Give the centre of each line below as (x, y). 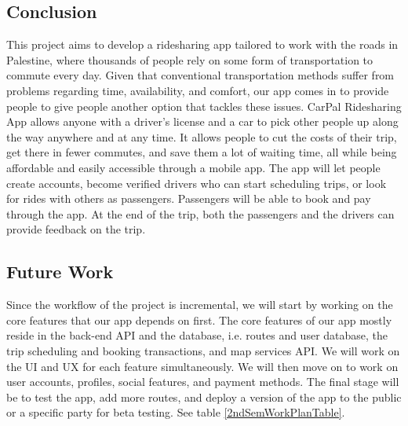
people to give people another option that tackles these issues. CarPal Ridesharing (204, 106)
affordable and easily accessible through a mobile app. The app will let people (193, 167)
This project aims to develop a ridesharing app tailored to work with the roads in (202, 44)
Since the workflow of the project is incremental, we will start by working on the (200, 305)
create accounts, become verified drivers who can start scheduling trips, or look (197, 183)
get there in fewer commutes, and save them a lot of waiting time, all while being (202, 152)
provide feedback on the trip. (76, 229)
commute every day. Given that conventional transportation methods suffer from (200, 75)
